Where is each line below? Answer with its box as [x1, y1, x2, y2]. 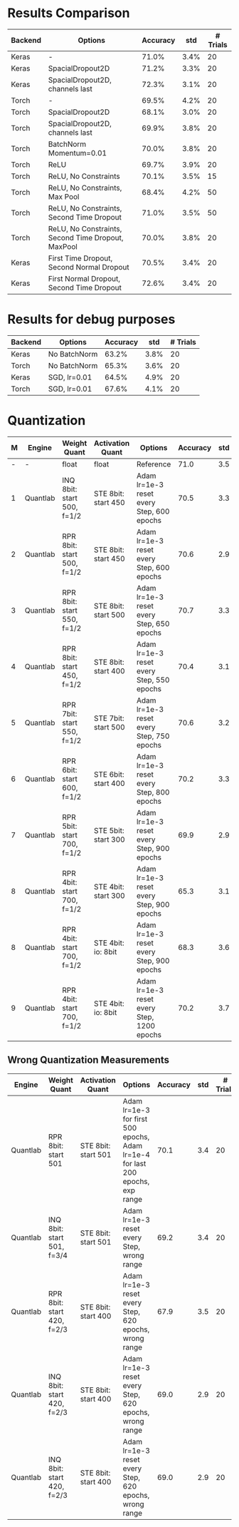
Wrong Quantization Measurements [7, 1054, 169, 1066]
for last [122, 1158, 147, 1168]
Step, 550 [136, 675, 170, 685]
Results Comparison [7, 5, 130, 21]
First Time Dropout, [48, 253, 113, 263]
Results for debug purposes [7, 312, 176, 327]
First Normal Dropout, [48, 273, 121, 283]
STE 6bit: [93, 769, 124, 779]
